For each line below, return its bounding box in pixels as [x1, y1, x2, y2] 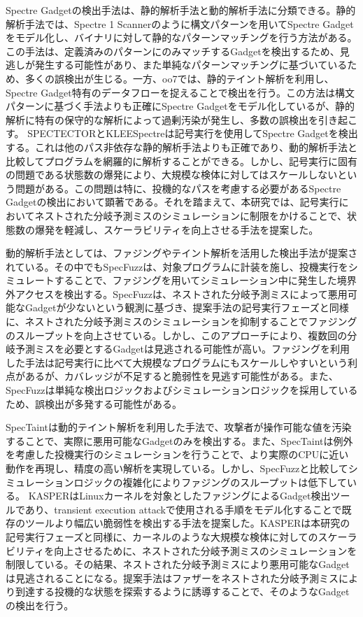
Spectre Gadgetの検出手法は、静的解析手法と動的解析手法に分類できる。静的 [6, 3, 356, 17]
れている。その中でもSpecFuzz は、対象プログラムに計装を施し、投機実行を [6, 259, 348, 274]
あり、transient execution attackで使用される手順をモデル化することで [24, 502, 342, 516]
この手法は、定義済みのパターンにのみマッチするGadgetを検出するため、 [6, 43, 340, 58]
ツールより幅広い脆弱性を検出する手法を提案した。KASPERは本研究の [24, 516, 350, 530]
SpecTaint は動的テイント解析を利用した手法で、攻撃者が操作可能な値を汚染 [6, 420, 352, 434]
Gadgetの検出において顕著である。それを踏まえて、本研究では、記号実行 [6, 194, 339, 209]
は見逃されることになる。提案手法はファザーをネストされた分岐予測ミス [6, 570, 339, 585]
